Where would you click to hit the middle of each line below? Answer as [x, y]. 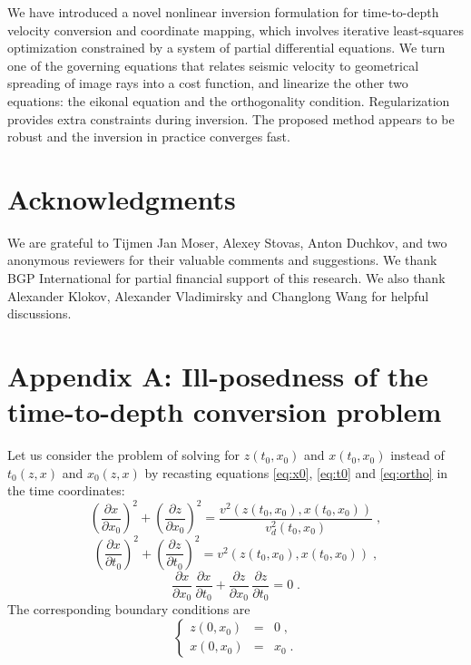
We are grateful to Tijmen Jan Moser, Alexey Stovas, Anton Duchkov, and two [227, 242]
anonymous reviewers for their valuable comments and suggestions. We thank [222, 260]
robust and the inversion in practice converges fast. [149, 137]
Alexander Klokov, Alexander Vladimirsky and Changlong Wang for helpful [218, 295]
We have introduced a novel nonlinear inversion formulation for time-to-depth [223, 12]
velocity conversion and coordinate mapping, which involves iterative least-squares [235, 29]
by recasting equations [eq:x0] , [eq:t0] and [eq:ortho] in [296, 472]
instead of [417, 455]
